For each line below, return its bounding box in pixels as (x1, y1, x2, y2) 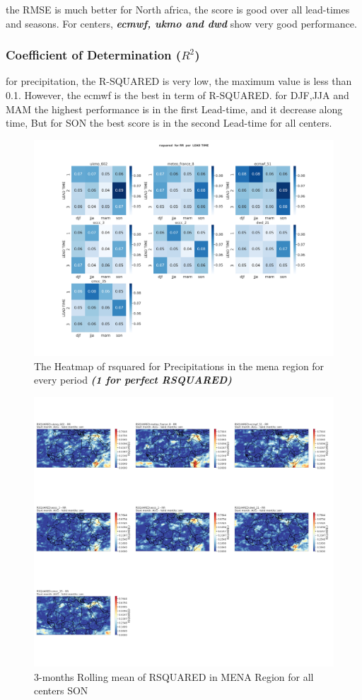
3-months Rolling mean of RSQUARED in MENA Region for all (34, 669, 314, 684)
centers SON (34, 683, 88, 698)
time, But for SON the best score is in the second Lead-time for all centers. (6, 115, 332, 130)
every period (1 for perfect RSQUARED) (34, 372, 232, 387)
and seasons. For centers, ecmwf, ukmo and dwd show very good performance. (6, 16, 357, 30)
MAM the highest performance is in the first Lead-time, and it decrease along (6, 101, 343, 116)
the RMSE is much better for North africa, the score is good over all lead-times (6, 2, 350, 16)
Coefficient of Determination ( (6, 46, 182, 64)
